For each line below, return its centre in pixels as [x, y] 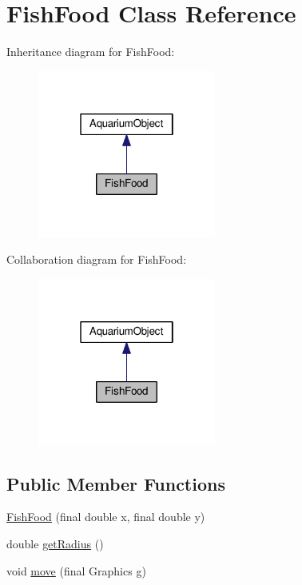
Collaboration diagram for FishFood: [97, 259]
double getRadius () [55, 544]
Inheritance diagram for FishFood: [91, 52]
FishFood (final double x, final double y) [106, 517]
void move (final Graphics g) [76, 570]
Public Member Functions [116, 483]
